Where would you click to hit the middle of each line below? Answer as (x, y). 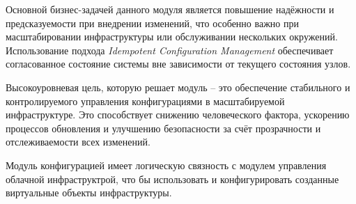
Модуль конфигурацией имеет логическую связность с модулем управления (166, 165)
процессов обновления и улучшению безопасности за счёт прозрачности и (163, 128)
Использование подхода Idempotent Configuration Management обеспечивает (170, 50)
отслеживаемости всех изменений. (78, 142)
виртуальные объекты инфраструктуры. (89, 193)
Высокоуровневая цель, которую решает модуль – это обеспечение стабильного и (178, 87)
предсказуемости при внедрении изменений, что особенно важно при (152, 23)
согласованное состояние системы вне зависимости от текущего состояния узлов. (178, 64)
